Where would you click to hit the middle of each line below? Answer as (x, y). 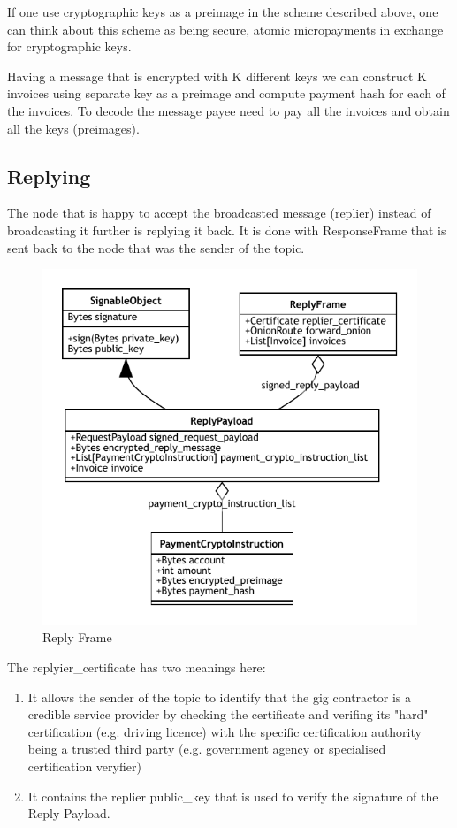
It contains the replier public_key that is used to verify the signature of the (233, 796)
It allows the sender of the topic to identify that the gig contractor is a (219, 697)
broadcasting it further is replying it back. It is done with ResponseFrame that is (227, 230)
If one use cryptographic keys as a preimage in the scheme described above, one (223, 11)
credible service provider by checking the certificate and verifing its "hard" (228, 714)
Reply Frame (77, 637)
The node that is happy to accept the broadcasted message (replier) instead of (219, 213)
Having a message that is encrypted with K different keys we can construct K (217, 76)
